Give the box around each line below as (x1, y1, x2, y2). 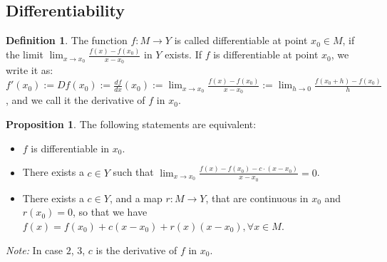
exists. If (165, 47, 202, 62)
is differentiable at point (213, 47, 319, 62)
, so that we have (72, 204, 148, 219)
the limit (6, 47, 43, 62)
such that (113, 164, 154, 179)
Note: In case (6, 242, 63, 257)
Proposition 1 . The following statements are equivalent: (6, 117, 257, 132)
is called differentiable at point (174, 33, 308, 48)
